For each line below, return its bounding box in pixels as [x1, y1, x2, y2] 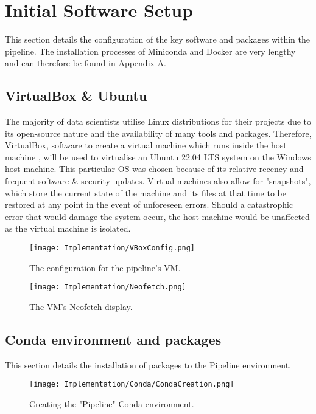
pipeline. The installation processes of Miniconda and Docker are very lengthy [5, 44, 296, 57]
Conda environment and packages [5, 329, 222, 348]
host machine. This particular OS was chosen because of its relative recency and [5, 162, 304, 175]
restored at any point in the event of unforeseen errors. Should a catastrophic [5, 198, 293, 211]
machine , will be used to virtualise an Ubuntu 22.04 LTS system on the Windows [5, 150, 311, 163]
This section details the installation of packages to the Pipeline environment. [5, 358, 292, 371]
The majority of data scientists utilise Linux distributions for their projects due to [5, 115, 312, 128]
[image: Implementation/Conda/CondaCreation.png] [29, 380, 234, 389]
